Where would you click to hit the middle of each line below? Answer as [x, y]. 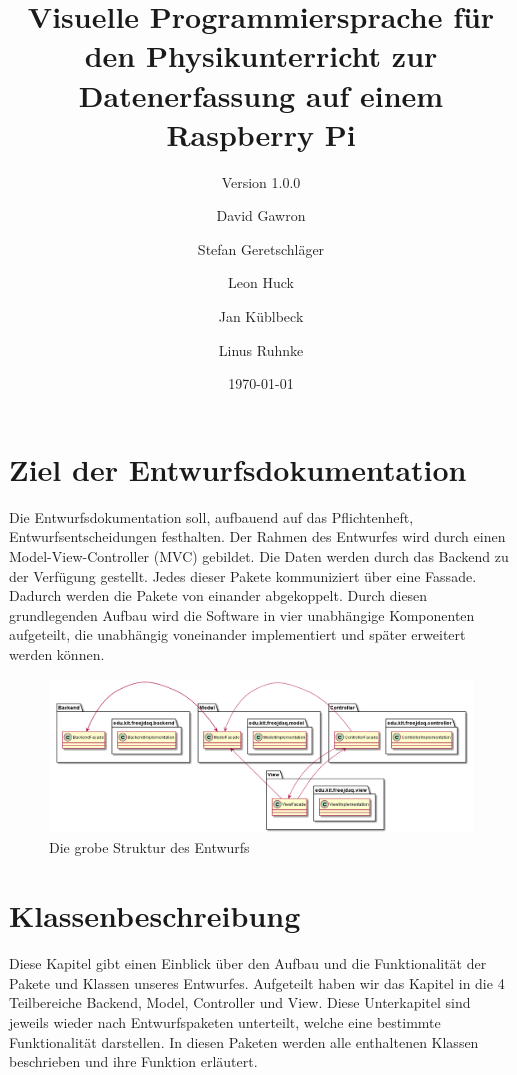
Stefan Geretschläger [261, 248]
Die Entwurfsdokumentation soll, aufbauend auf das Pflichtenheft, [211, 516]
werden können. [57, 653]
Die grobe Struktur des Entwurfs [149, 846]
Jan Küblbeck [261, 316]
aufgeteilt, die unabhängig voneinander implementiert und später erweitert [237, 634]
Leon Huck [261, 282]
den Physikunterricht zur [261, 55]
